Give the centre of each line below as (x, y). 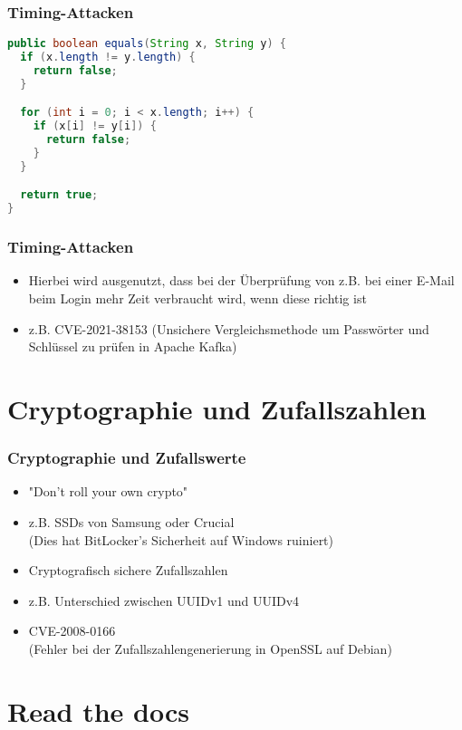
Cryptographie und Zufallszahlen (217, 408)
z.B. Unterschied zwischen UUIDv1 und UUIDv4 (164, 600)
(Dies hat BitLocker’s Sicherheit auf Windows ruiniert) (181, 539)
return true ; (59, 195)
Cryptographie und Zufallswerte (127, 458)
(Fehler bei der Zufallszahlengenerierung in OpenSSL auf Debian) (210, 648)
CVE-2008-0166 (72, 631)
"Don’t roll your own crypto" (108, 491)
